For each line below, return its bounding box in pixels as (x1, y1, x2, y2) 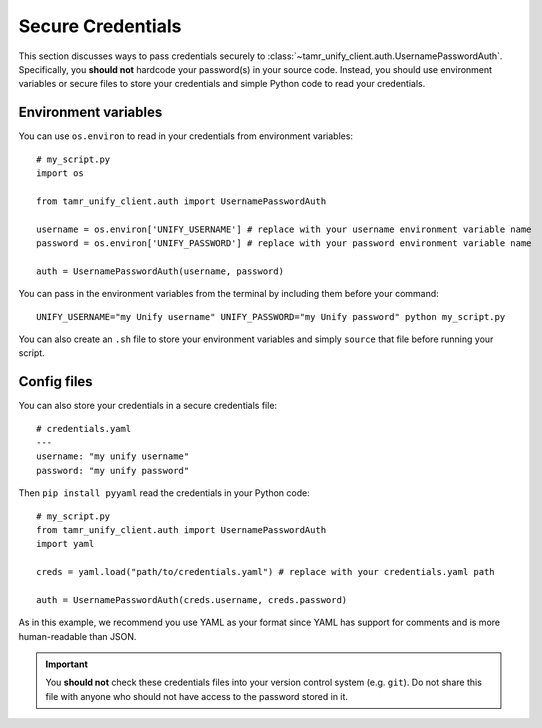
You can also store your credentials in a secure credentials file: (18, 400, 278, 412)
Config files (18, 373, 94, 390)
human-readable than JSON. (18, 630, 137, 642)
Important (45, 658, 89, 670)
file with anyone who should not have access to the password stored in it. (45, 690, 349, 702)
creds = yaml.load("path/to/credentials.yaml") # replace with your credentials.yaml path (36, 566, 495, 578)
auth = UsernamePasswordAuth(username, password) (36, 265, 285, 277)
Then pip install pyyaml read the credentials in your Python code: (18, 487, 310, 499)
